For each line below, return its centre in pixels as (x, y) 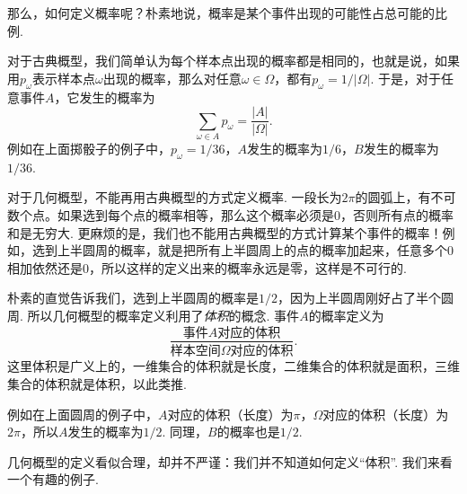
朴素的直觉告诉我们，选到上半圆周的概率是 (133, 298)
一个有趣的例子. (53, 479)
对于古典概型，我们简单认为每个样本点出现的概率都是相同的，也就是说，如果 (233, 61)
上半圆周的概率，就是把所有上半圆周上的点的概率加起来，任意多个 (252, 250)
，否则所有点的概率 (397, 214)
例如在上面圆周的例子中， (83, 414)
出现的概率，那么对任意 (172, 78)
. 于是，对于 (405, 78)
